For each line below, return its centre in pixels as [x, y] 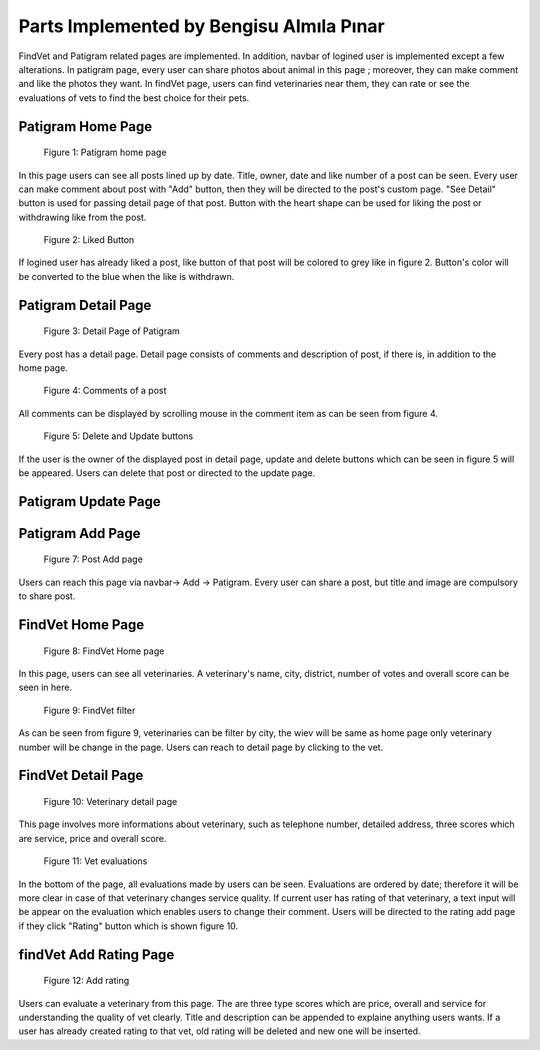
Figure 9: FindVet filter [89, 710]
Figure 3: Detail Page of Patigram [111, 331]
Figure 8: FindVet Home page [104, 651]
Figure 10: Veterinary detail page [110, 801]
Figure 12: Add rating [86, 981]
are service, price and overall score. [92, 838]
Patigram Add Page [79, 533]
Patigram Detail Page [85, 305]
